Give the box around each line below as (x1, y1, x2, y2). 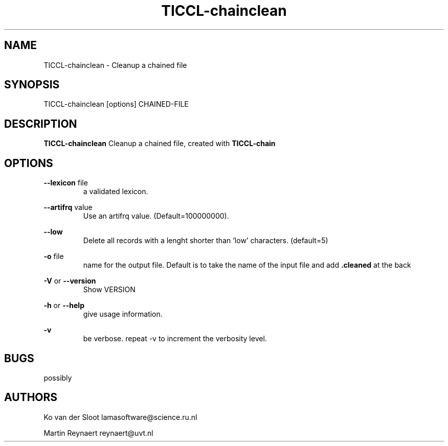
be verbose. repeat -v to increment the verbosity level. (83, 334, 267, 343)
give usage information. (83, 310, 163, 319)
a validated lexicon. (83, 187, 148, 196)
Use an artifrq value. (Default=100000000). (83, 212, 229, 221)
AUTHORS (4, 391, 58, 404)
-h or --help (43, 301, 84, 310)
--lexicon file (43, 178, 88, 187)
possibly (43, 373, 72, 382)
